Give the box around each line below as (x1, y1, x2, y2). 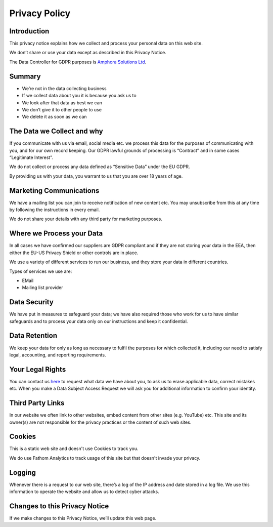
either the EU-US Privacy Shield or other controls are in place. (9, 250, 139, 256)
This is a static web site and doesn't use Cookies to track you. (9, 445, 139, 452)
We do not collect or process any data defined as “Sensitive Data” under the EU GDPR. (9, 164, 190, 170)
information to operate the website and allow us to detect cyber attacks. (9, 489, 159, 495)
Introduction (9, 27, 50, 35)
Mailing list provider (22, 285, 63, 291)
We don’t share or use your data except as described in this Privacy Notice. (9, 50, 166, 56)
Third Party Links (9, 399, 65, 408)
